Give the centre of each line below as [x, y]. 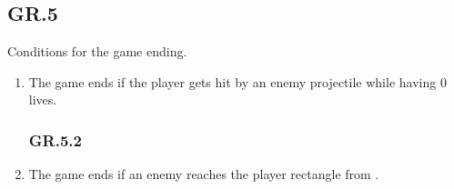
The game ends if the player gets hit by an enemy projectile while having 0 [237, 81]
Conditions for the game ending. [97, 51]
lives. [43, 99]
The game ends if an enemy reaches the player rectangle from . [204, 174]
